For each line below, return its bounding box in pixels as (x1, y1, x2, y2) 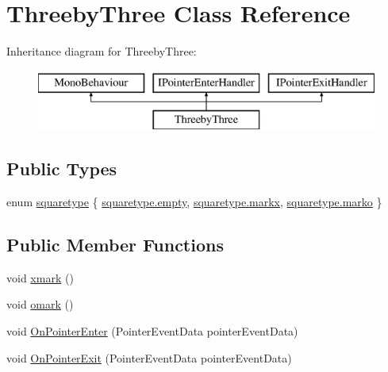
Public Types (6, 156, 117, 181)
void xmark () (6, 269, 74, 286)
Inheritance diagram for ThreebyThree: (6, 43, 197, 59)
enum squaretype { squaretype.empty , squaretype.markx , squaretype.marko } (6, 194, 382, 210)
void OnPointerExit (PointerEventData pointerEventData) (6, 349, 292, 366)
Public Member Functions (6, 232, 224, 257)
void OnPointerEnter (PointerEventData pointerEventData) (6, 323, 298, 339)
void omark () (6, 296, 74, 313)
